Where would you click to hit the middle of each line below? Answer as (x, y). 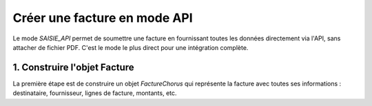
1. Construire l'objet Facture (73, 67)
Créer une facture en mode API (103, 18)
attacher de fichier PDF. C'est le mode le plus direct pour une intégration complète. (131, 47)
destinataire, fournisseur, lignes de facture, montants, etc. (95, 93)
